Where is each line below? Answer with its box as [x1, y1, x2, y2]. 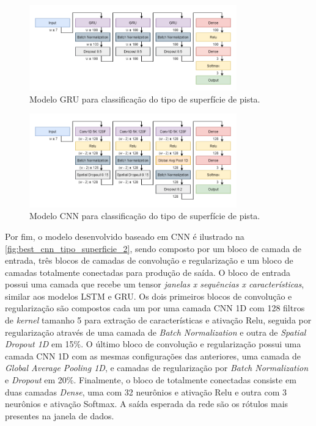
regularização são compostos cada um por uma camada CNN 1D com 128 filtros [5, 301, 305, 314]
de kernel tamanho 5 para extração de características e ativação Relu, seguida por [5, 314, 312, 327]
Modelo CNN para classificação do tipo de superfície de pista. [29, 209, 260, 222]
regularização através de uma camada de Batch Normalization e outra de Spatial [5, 325, 306, 338]
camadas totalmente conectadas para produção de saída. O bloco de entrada [5, 265, 290, 278]
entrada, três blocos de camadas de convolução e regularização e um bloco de [5, 254, 293, 267]
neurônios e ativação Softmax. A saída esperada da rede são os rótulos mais [5, 397, 288, 410]
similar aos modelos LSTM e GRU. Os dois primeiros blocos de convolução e [5, 289, 292, 302]
